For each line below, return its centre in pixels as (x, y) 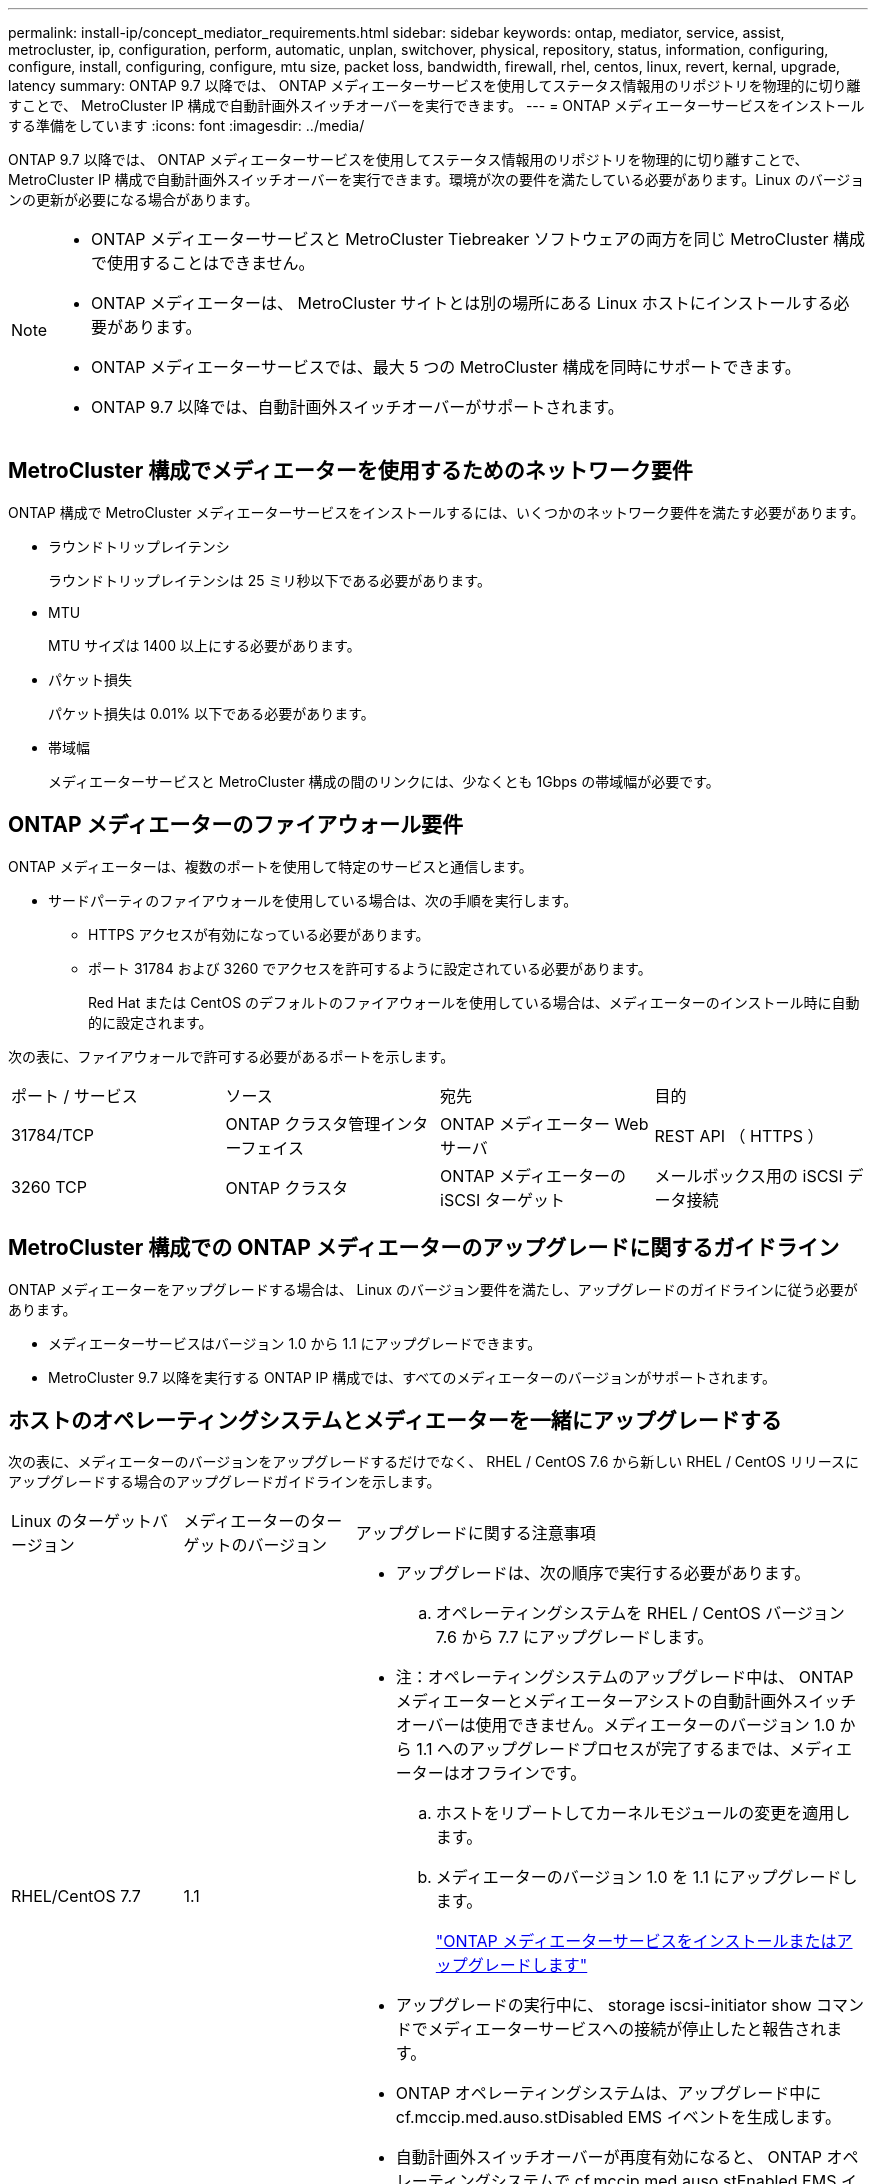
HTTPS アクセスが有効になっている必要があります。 (259, 934)
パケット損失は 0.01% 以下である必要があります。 (211, 713)
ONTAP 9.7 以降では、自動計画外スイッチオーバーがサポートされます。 (357, 407)
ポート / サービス (74, 1095)
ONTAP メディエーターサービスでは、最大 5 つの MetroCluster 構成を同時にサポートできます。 (446, 367)
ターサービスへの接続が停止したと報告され (666, 2029)
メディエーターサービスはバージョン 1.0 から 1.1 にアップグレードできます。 (295, 1343)
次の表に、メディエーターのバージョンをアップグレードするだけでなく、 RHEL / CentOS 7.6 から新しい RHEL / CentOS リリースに (434, 1462)
